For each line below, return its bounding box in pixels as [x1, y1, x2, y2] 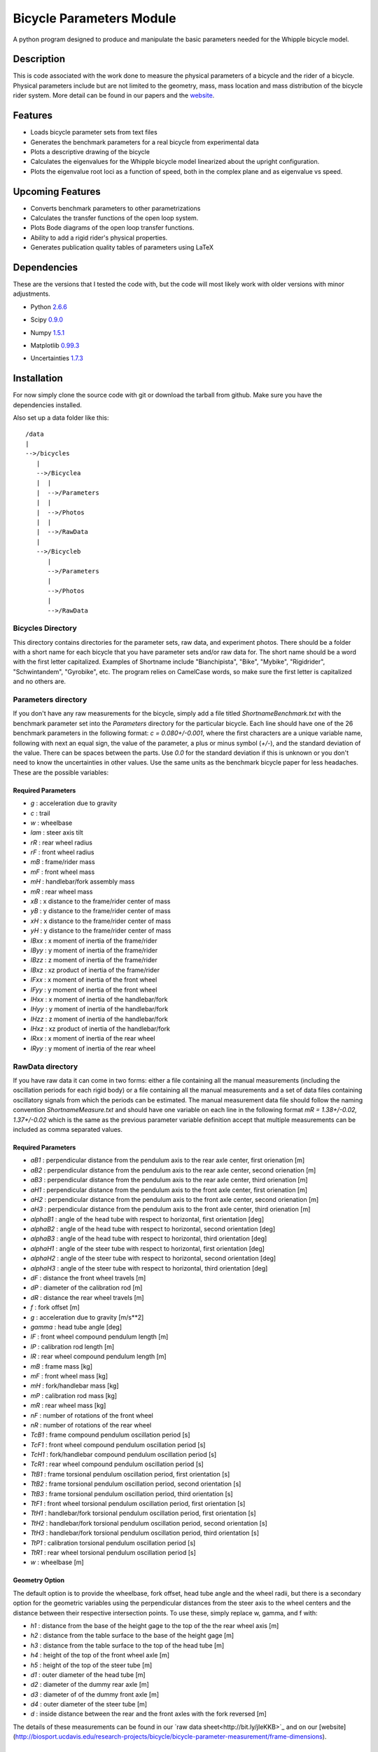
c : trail [30, 809, 50, 817]
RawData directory [13, 1062, 78, 1072]
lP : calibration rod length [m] [30, 1342, 115, 1350]
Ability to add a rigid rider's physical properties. [30, 233, 168, 242]
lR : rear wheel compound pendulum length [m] [30, 1353, 167, 1361]
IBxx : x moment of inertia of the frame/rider [30, 936, 157, 945]
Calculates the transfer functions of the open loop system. [30, 214, 199, 222]
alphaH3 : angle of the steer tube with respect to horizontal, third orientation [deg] [30, 1264, 268, 1272]
